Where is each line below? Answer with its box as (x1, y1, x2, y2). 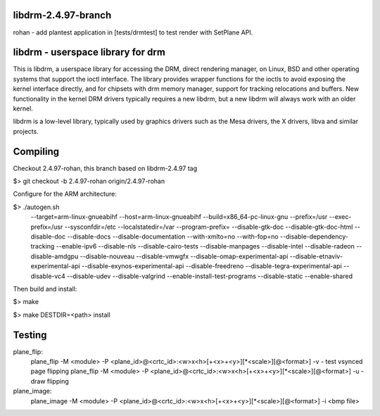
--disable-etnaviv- (289, 252, 343, 260)
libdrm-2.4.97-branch (13, 9, 112, 21)
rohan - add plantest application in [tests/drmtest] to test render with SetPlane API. (13, 28, 253, 37)
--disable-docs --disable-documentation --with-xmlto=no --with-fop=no (67, 232, 279, 241)
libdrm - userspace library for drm (13, 46, 165, 58)
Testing (13, 329, 47, 341)
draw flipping (30, 377, 70, 385)
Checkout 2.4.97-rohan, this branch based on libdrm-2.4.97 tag (13, 164, 197, 172)
